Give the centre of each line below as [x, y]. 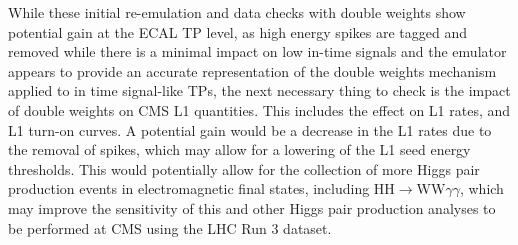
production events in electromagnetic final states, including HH [201, 188]
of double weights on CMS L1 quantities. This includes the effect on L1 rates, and [259, 109]
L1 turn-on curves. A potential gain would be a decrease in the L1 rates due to [250, 129]
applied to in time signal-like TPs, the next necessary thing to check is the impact [259, 90]
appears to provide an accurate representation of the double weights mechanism [252, 70]
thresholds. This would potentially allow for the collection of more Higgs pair [244, 168]
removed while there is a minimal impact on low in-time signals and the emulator [257, 51]
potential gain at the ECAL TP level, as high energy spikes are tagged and [237, 31]
